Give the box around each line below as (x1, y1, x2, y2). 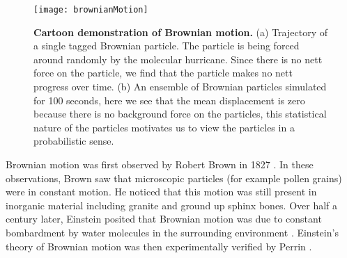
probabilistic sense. (33, 134, 114, 148)
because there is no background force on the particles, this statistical (33, 106, 327, 121)
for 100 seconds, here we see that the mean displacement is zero (33, 92, 305, 107)
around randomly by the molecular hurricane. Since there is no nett (33, 51, 323, 66)
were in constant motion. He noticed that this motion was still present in (6, 184, 317, 199)
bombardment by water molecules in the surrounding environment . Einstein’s (6, 225, 339, 239)
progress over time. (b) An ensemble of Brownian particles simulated (33, 79, 327, 94)
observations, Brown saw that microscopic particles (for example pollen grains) (6, 170, 342, 185)
